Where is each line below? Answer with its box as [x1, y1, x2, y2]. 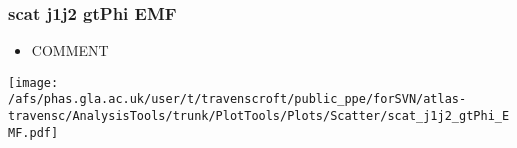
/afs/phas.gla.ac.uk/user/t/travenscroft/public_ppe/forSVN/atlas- [8, 92, 467, 107]
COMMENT [31, 40, 109, 61]
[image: [8, 75, 59, 90]
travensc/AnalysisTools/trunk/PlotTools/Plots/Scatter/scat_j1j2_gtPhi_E [8, 109, 510, 124]
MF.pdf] [8, 125, 59, 140]
